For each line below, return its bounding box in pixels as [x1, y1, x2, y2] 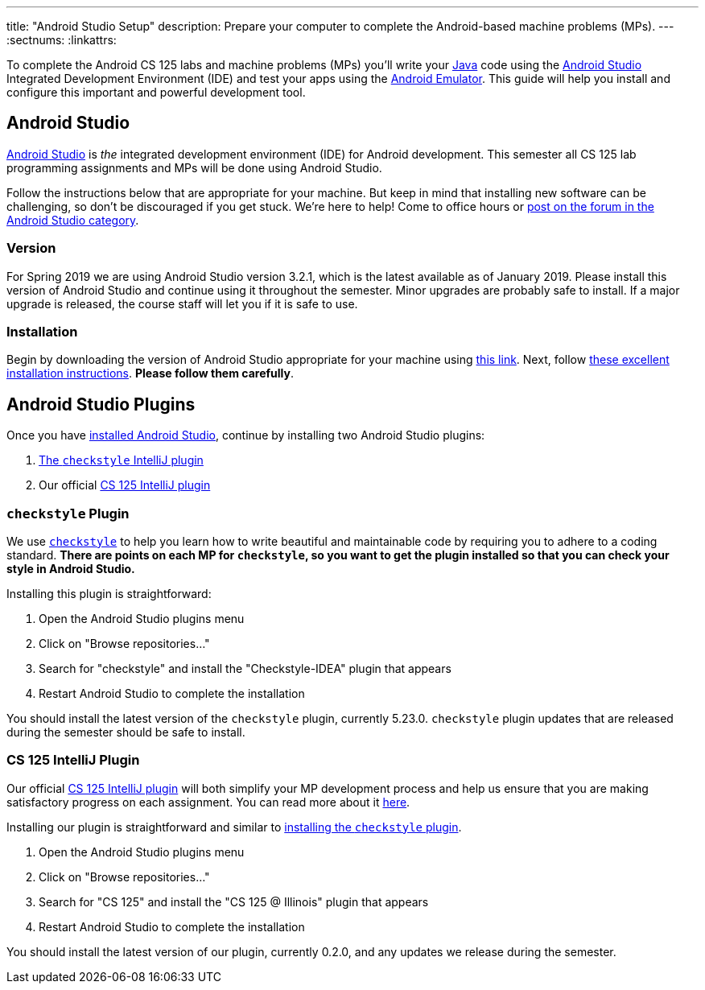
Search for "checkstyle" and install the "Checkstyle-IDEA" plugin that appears [39, 661, 451, 675]
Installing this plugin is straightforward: [6, 586, 212, 600]
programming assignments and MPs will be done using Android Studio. [6, 160, 382, 175]
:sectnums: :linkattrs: [6, 33, 117, 47]
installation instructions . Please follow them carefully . [6, 366, 294, 381]
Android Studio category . [6, 212, 139, 227]
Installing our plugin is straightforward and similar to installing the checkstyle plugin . [6, 819, 462, 834]
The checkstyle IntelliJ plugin [39, 453, 204, 468]
